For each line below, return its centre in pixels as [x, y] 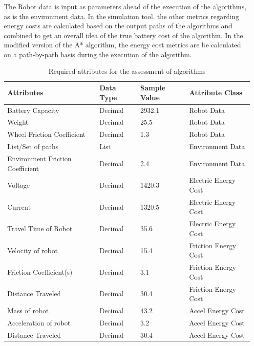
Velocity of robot [33, 250]
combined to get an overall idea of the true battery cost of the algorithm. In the [124, 35]
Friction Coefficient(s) [40, 271]
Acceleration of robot [39, 322]
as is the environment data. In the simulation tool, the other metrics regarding [122, 16]
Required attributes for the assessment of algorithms [127, 71]
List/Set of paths [33, 146]
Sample [153, 88]
